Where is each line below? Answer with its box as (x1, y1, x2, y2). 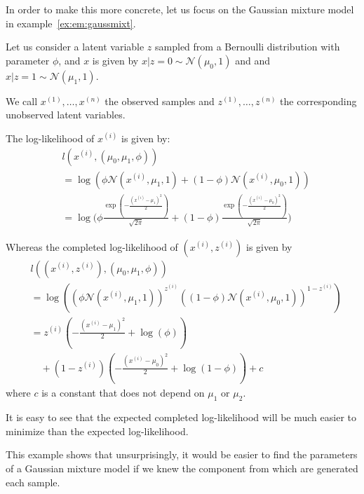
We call (6, 93, 38, 108)
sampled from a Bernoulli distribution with (155, 39, 340, 54)
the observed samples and (105, 93, 215, 108)
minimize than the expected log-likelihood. (6, 423, 189, 438)
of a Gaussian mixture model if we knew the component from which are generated (6, 461, 358, 475)
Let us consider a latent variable (6, 39, 144, 54)
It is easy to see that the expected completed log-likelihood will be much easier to (6, 410, 356, 425)
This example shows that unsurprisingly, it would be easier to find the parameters (6, 447, 358, 462)
